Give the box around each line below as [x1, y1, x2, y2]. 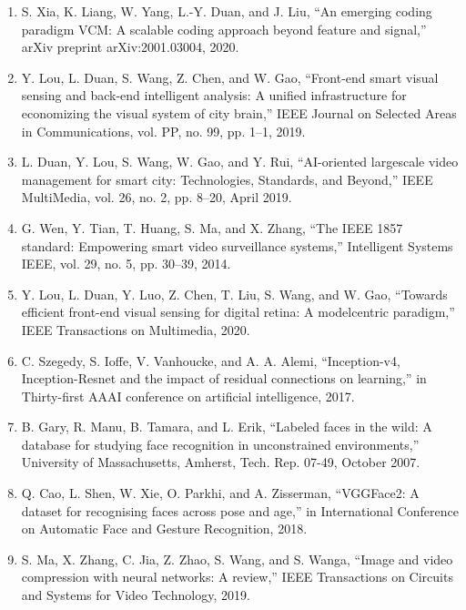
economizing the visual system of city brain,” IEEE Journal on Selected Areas [21, 103, 457, 122]
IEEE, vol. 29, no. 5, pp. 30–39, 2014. [21, 254, 231, 273]
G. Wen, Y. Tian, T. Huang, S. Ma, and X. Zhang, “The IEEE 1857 [21, 218, 403, 237]
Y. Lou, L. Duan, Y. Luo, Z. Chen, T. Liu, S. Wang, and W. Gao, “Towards [21, 284, 448, 303]
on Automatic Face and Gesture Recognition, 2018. [21, 519, 308, 538]
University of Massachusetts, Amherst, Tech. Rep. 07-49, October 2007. [21, 452, 420, 472]
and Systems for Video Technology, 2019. [21, 585, 250, 605]
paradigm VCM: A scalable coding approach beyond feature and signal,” [21, 19, 427, 38]
